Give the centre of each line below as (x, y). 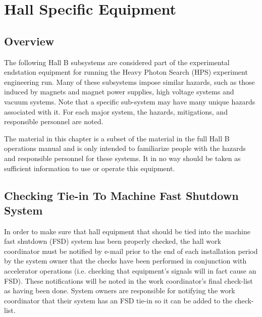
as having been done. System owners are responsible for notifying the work (120, 290)
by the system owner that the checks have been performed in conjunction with (125, 261)
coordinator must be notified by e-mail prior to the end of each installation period (131, 251)
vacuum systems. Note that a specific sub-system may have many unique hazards (130, 101)
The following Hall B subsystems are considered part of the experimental (117, 62)
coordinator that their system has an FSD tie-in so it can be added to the (118, 300)
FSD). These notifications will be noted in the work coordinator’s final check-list (128, 280)
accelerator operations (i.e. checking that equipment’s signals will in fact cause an (130, 271)
